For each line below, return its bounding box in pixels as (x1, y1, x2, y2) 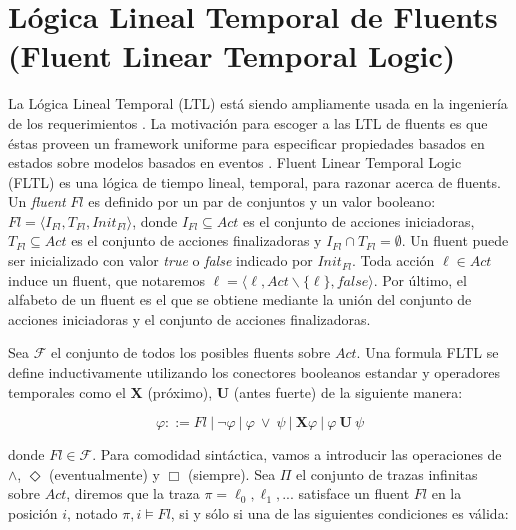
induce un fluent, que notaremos (8, 269, 205, 290)
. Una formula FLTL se (356, 342, 499, 363)
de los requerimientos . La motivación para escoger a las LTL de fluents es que (8, 112, 488, 133)
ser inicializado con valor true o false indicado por (8, 250, 313, 271)
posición (8, 503, 58, 523)
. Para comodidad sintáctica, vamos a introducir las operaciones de (92, 444, 502, 465)
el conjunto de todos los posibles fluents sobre (50, 342, 331, 363)
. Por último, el (373, 269, 467, 290)
